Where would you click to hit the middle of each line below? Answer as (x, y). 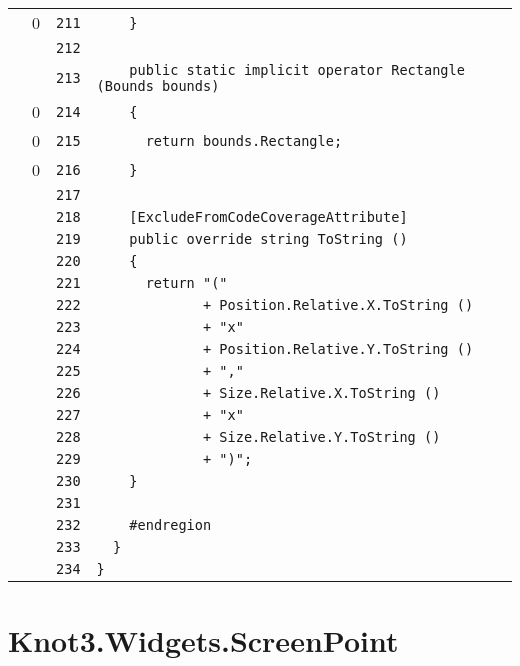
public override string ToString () (268, 239)
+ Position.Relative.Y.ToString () (338, 349)
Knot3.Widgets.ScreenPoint (203, 640)
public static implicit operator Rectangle (297, 70)
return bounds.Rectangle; (244, 140)
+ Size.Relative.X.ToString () (321, 393)
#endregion (170, 525)
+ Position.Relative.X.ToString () (338, 305)
